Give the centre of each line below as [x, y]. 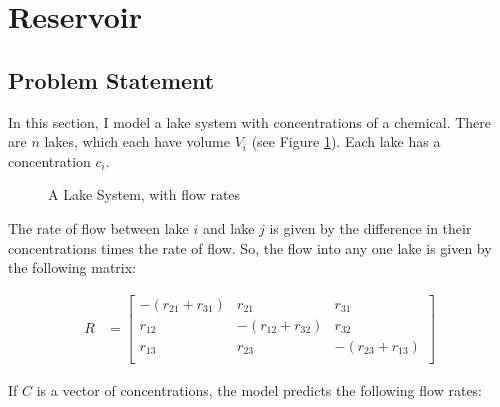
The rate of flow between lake [98, 227]
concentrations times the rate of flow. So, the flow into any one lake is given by [250, 247]
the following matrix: [72, 267]
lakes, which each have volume [137, 141]
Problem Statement [111, 79]
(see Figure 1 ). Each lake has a [346, 141]
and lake [229, 227]
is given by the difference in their [370, 227]
